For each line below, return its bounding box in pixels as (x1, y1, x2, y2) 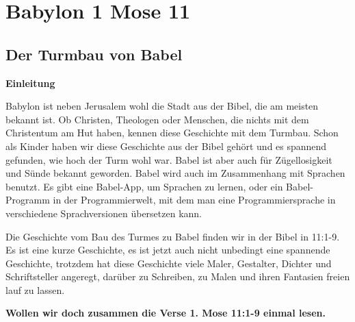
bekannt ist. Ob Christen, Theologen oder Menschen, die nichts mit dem (5, 112, 309, 126)
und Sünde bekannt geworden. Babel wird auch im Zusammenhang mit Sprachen (5, 166, 345, 180)
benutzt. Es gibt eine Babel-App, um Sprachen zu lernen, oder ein (5, 179, 283, 193)
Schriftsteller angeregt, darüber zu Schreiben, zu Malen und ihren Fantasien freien (5, 269, 350, 284)
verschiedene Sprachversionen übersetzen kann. (5, 206, 202, 220)
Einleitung (5, 75, 55, 90)
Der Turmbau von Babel (5, 43, 183, 64)
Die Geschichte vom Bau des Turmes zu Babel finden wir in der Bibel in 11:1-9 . (5, 229, 340, 243)
